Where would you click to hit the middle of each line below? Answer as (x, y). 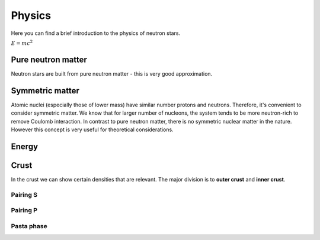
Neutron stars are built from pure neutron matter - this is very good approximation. (112, 74)
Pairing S (24, 194)
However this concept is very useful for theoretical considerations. (92, 129)
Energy (25, 146)
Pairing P (24, 210)
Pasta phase (29, 226)
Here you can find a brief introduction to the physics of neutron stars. (96, 33)
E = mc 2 (22, 43)
